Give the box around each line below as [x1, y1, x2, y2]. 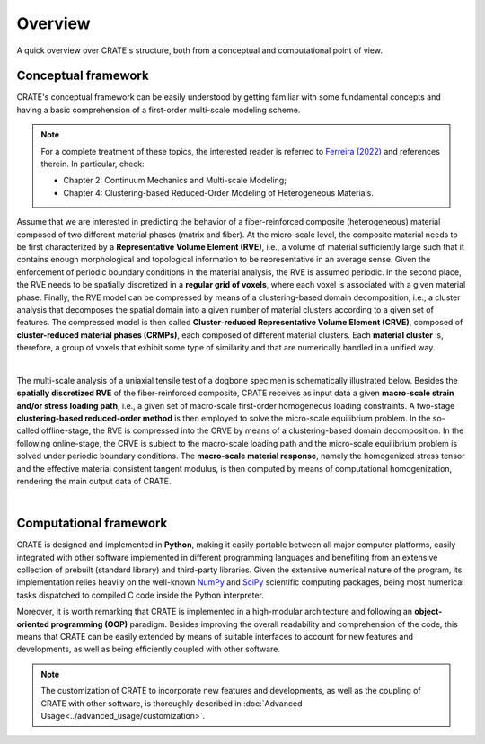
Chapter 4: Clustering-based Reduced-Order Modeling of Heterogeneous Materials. [63, 187, 375, 198]
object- [414, 607, 443, 617]
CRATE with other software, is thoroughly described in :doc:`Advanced [40, 697, 303, 709]
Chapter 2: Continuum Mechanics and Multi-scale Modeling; [63, 175, 287, 186]
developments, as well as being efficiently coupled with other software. [16, 643, 280, 655]
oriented [16, 618, 49, 629]
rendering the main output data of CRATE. [16, 476, 172, 486]
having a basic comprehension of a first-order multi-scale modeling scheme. [16, 104, 301, 115]
